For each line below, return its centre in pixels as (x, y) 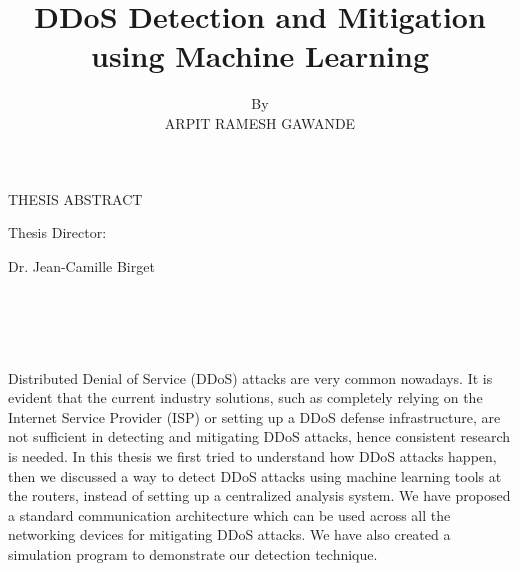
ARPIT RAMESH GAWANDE (260, 122)
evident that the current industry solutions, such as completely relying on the (245, 397)
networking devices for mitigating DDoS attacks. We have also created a (229, 534)
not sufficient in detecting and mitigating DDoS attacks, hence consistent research (259, 436)
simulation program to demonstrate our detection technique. (193, 554)
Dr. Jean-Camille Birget (81, 265)
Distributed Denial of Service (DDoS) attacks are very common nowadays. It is (250, 377)
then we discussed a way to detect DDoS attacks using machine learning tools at (255, 475)
